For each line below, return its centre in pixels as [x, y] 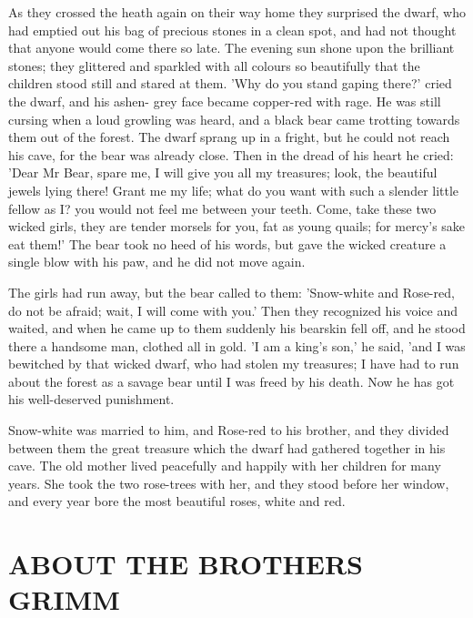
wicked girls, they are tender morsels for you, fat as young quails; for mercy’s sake [237, 226]
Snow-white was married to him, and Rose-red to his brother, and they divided [229, 430]
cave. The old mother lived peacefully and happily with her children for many [225, 466]
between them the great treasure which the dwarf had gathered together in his [227, 447]
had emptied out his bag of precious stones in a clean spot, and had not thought [232, 30]
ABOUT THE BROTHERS [186, 564]
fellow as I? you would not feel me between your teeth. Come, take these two [222, 208]
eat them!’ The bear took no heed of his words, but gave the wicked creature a [227, 243]
